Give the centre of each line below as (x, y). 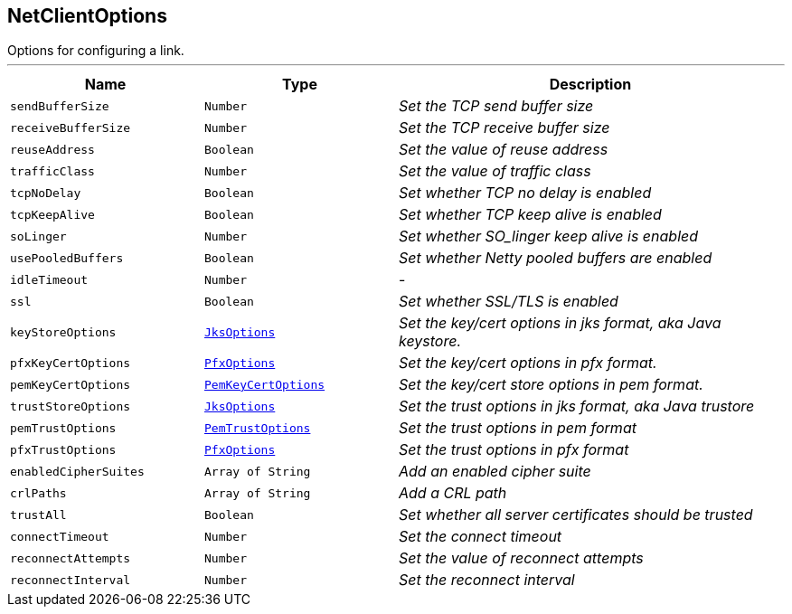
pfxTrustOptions (63, 449)
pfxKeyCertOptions (71, 363)
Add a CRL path (453, 493)
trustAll (38, 515)
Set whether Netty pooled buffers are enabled (556, 258)
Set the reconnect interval (487, 580)
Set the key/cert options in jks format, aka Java (560, 323)
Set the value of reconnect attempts (521, 558)
